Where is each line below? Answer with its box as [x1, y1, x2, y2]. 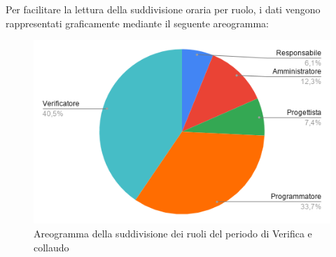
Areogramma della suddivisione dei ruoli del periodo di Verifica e [34, 226, 312, 240]
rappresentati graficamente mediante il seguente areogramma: [6, 15, 269, 30]
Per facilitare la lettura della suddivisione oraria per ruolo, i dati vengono [6, 2, 321, 16]
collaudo [34, 239, 69, 254]
